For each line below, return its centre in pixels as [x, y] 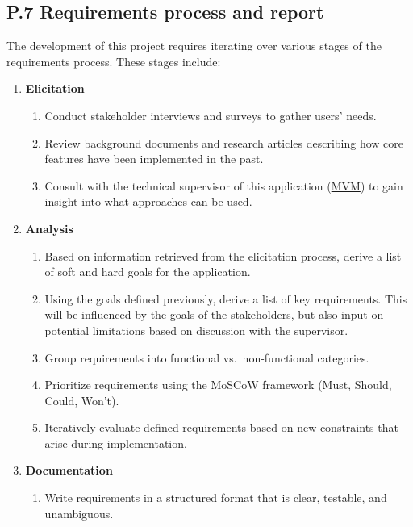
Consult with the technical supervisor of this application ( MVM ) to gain [224, 185]
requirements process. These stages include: [114, 61]
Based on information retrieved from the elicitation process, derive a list [223, 255]
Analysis [49, 228]
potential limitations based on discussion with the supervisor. [196, 330]
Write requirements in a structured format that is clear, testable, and [216, 498]
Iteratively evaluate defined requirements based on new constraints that [221, 427]
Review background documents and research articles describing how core [224, 142]
